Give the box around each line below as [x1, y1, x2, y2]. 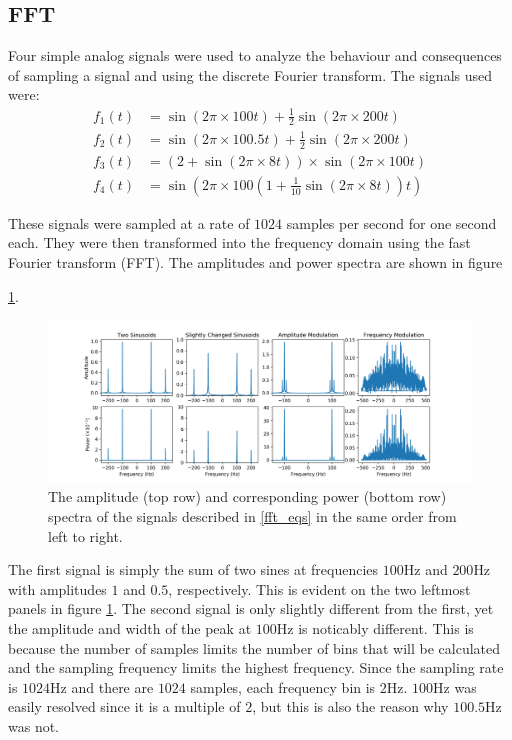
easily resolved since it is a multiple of [8, 696, 241, 717]
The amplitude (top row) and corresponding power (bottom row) [48, 486, 447, 507]
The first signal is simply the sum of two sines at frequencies [8, 559, 379, 580]
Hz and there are [50, 676, 154, 697]
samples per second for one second [286, 212, 497, 233]
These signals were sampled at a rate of [8, 212, 250, 233]
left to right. [48, 525, 123, 546]
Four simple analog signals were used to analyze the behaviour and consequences [8, 45, 502, 66]
